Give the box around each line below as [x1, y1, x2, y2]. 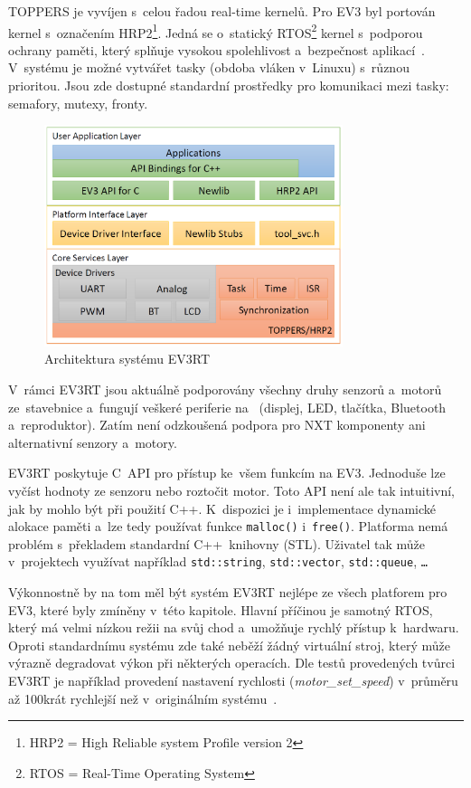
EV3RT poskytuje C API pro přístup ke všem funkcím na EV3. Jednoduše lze [8, 463, 446, 482]
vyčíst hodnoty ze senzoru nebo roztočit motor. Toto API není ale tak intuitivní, [8, 480, 455, 499]
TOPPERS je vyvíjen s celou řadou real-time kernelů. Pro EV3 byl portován [8, 2, 436, 20]
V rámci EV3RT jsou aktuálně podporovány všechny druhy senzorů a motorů [8, 380, 442, 398]
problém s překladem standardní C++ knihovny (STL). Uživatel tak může [8, 534, 425, 553]
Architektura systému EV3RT [44, 349, 211, 368]
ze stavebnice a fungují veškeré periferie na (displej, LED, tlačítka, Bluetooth [8, 397, 447, 416]
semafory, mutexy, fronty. [8, 93, 148, 112]
